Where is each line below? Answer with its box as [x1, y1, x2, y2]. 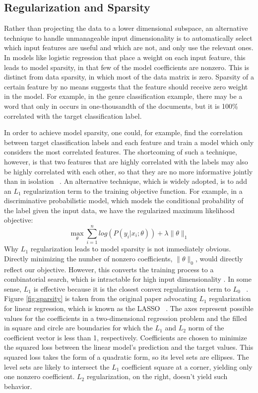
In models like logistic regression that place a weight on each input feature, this [4, 52, 246, 62]
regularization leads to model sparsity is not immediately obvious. [30, 243, 231, 254]
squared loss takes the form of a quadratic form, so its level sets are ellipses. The [4, 351, 249, 362]
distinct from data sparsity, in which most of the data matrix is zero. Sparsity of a [4, 72, 254, 82]
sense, [4, 283, 22, 294]
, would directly [195, 253, 243, 263]
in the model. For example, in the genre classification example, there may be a [4, 91, 243, 101]
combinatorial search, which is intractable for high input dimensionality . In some [4, 274, 252, 284]
